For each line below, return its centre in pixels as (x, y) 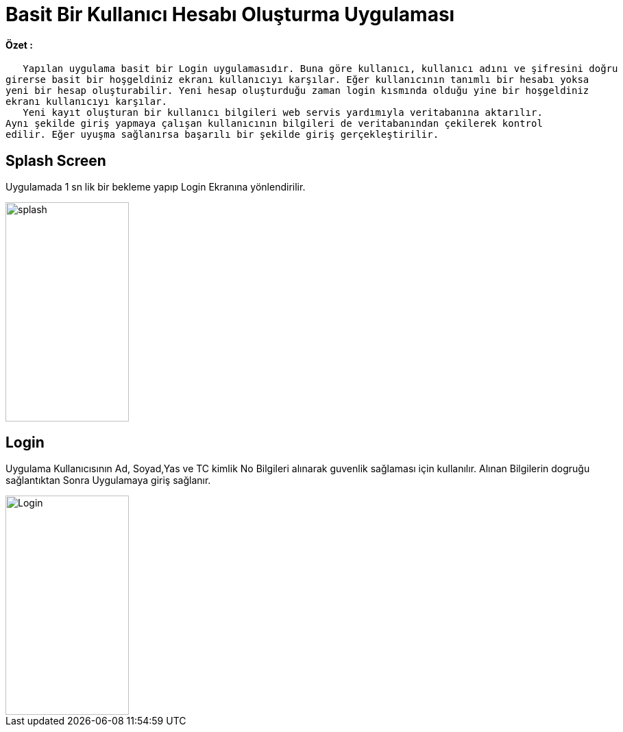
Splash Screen (56, 160)
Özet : (19, 45)
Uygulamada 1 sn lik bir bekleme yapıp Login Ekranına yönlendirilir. (156, 187)
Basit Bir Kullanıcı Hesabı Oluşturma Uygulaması (230, 14)
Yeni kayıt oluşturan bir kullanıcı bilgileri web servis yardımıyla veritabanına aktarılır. (283, 113)
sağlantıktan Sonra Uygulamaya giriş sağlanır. (108, 480)
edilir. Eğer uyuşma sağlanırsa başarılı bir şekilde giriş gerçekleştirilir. (222, 135)
